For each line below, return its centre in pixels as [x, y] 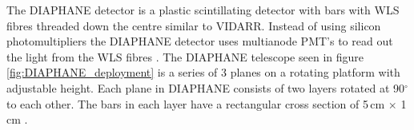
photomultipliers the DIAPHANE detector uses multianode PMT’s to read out [200, 41]
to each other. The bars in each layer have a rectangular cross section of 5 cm [196, 103]
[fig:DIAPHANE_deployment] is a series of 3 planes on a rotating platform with [203, 72]
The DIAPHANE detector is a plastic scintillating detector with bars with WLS [203, 10]
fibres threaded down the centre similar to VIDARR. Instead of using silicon [194, 25]
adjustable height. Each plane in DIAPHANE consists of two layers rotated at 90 [206, 87]
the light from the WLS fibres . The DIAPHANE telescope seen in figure [185, 56]
